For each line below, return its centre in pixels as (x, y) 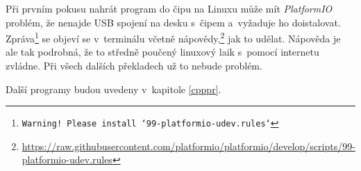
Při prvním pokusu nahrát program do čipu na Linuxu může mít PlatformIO (169, 8)
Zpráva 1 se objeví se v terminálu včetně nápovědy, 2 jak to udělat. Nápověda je (173, 37)
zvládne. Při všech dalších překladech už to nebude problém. (134, 66)
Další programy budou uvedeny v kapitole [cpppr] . (114, 89)
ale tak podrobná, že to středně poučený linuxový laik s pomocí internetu (162, 52)
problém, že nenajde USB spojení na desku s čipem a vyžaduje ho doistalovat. (173, 22)
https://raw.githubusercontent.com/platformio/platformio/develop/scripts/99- (188, 146)
